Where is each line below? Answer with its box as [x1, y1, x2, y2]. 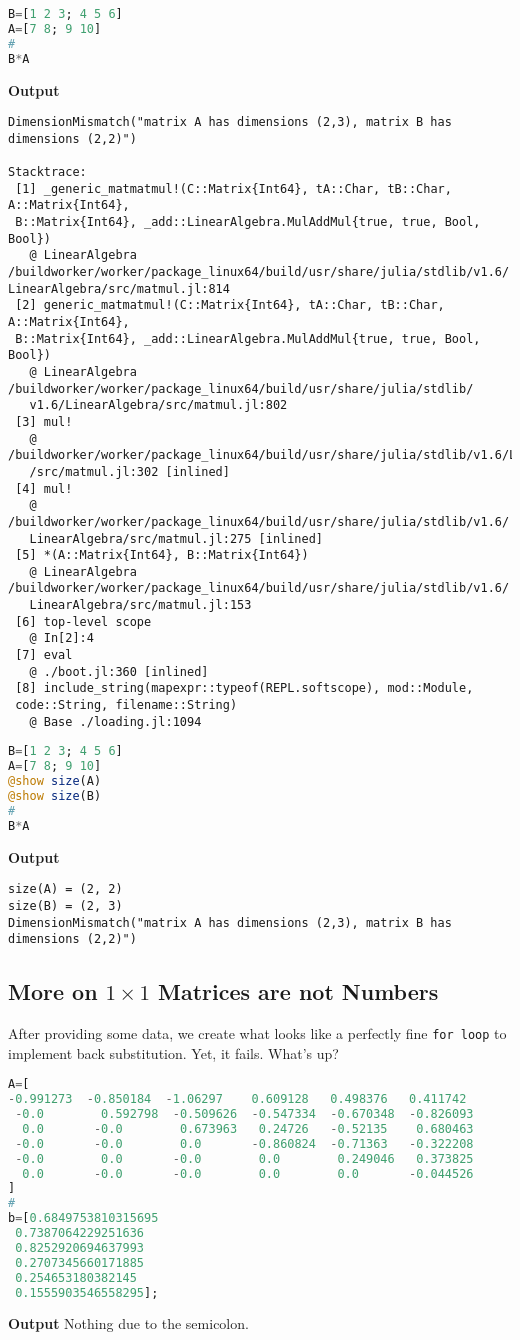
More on [8, 976, 98, 1007]
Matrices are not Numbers [157, 976, 439, 1007]
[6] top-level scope [15, 614, 152, 629]
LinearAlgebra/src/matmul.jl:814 [8, 281, 230, 296]
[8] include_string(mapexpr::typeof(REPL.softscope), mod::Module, [15, 681, 474, 696]
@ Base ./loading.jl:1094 [29, 714, 202, 729]
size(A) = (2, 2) [8, 882, 123, 897]
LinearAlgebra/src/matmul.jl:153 [29, 598, 252, 613]
